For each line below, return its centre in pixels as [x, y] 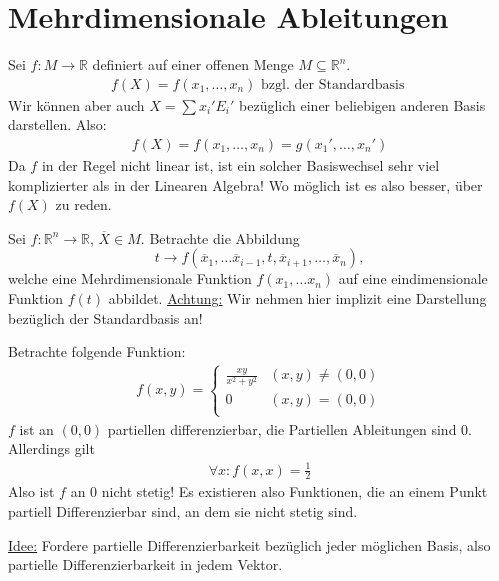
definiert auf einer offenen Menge [193, 64]
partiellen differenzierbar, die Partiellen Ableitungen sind [282, 428]
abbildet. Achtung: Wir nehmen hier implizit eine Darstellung [297, 297]
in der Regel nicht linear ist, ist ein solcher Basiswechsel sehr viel [240, 164]
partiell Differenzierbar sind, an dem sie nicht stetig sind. [183, 510]
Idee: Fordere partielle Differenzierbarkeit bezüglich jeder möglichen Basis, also [249, 544]
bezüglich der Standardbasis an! [105, 317]
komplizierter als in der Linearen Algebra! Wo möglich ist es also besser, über [245, 184]
